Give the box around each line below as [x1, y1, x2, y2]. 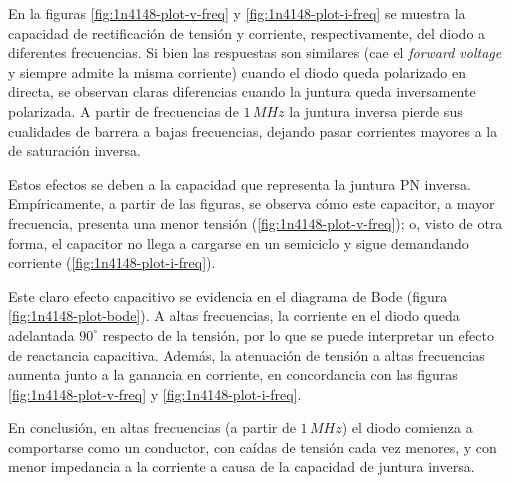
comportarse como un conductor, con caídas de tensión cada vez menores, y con [8, 436, 497, 457]
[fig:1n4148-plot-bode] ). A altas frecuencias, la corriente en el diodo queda [8, 305, 460, 326]
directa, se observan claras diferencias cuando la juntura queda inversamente [8, 81, 476, 102]
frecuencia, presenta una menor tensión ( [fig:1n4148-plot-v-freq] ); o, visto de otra [8, 212, 503, 233]
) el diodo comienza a [341, 417, 473, 438]
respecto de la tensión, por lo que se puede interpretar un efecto [102, 324, 494, 345]
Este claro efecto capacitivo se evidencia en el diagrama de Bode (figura [8, 285, 448, 306]
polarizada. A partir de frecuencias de [8, 100, 239, 121]
